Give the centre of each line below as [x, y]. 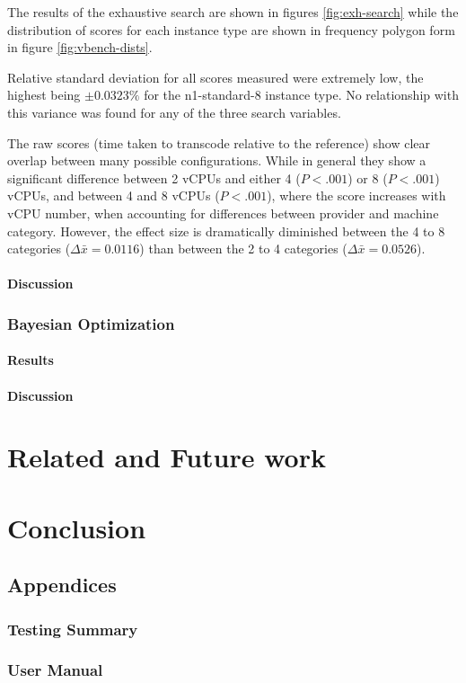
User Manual [55, 670]
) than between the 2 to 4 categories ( [243, 248]
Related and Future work [167, 457]
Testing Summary [73, 629]
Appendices [62, 585]
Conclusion [77, 527]
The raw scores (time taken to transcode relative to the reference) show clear [219, 142]
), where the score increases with [356, 195]
